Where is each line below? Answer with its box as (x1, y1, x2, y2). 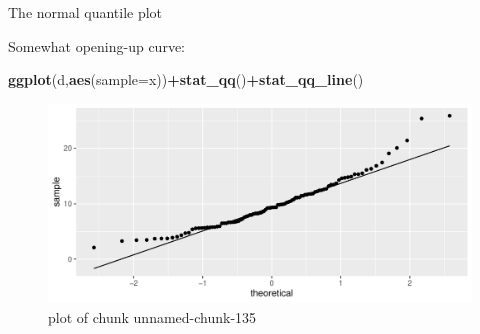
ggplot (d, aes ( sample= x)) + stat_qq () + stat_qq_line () (8, 69, 364, 90)
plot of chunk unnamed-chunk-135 (48, 306, 257, 327)
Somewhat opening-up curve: (8, 35, 186, 56)
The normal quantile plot (8, 2, 163, 22)
